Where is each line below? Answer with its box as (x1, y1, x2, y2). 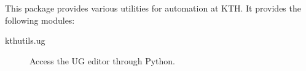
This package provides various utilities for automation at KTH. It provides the (5, 2, 301, 14)
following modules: (5, 13, 75, 26)
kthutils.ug (5, 34, 45, 47)
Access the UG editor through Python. (29, 54, 175, 67)
